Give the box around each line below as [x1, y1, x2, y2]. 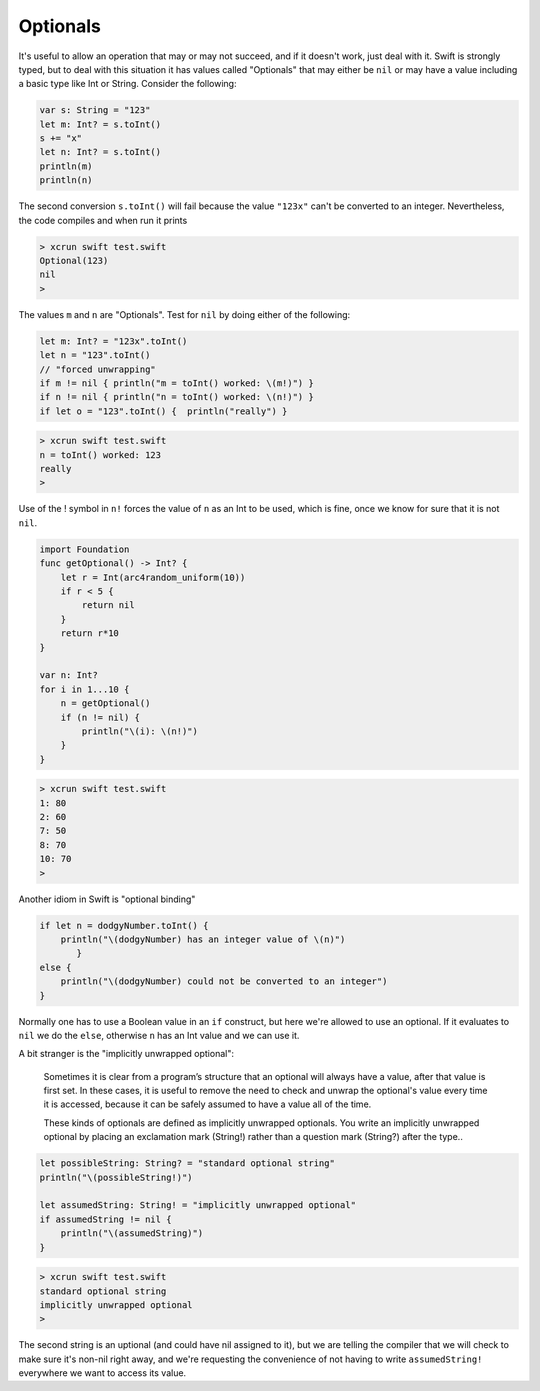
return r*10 [60, 628, 120, 639]
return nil [81, 600, 135, 611]
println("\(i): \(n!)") [81, 725, 199, 737]
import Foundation [39, 543, 130, 555]
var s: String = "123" [39, 105, 151, 116]
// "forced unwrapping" [39, 363, 157, 375]
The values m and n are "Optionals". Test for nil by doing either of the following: [18, 308, 351, 320]
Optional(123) [39, 255, 109, 267]
